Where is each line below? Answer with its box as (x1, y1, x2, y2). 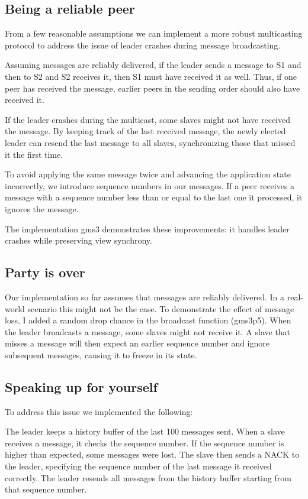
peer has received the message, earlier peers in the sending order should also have (5, 82, 300, 94)
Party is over (5, 263, 85, 281)
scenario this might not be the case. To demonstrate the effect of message (27, 302, 294, 315)
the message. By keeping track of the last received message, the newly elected (5, 125, 286, 137)
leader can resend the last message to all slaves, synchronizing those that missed (5, 136, 296, 148)
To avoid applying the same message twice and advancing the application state (5, 168, 291, 180)
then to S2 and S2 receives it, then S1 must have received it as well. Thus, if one (5, 70, 297, 82)
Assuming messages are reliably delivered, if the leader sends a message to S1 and (5, 59, 301, 71)
